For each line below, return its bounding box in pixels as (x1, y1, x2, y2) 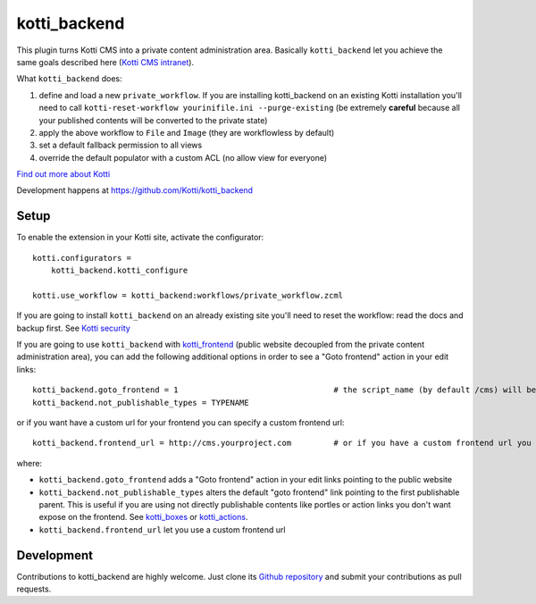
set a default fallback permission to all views (38, 139, 203, 151)
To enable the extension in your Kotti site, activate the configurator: (16, 232, 264, 243)
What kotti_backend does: (16, 73, 122, 84)
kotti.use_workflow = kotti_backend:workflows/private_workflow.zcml (32, 290, 344, 300)
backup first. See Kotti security (16, 323, 131, 333)
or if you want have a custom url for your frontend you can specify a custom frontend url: (16, 417, 345, 428)
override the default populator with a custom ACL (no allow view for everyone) (38, 152, 328, 163)
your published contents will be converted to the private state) (38, 114, 268, 125)
